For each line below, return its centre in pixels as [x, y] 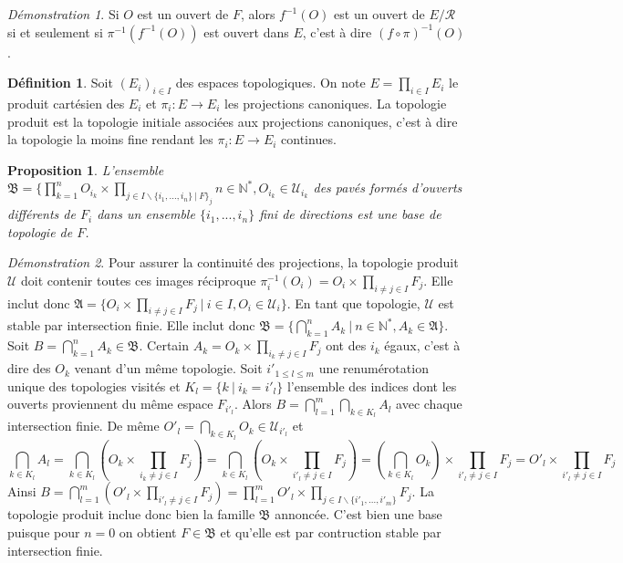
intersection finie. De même [83, 426]
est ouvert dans [246, 31]
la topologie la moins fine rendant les [110, 139]
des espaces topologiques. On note [270, 83]
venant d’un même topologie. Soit [168, 368]
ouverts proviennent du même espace [110, 404]
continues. [309, 139]
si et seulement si [55, 31]
